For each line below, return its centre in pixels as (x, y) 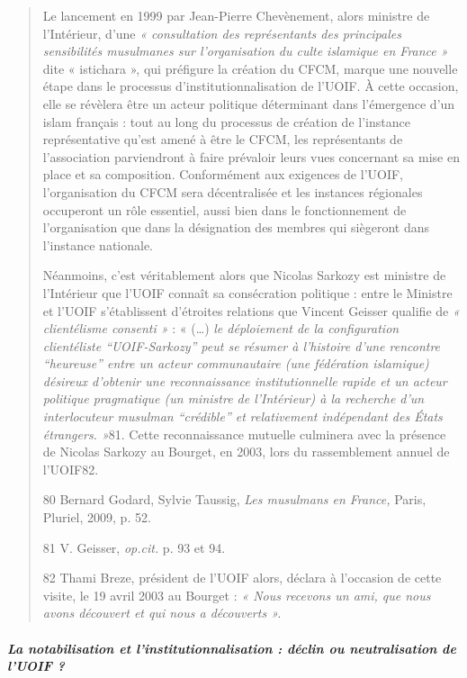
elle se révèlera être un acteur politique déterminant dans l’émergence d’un (249, 103)
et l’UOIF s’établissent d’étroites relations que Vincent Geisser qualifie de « (251, 310)
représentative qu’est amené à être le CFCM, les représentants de (223, 139)
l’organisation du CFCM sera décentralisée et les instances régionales (233, 191)
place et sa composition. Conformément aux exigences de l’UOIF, (223, 174)
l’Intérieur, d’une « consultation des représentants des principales (222, 33)
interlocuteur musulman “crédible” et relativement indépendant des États (242, 416)
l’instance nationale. (98, 244)
